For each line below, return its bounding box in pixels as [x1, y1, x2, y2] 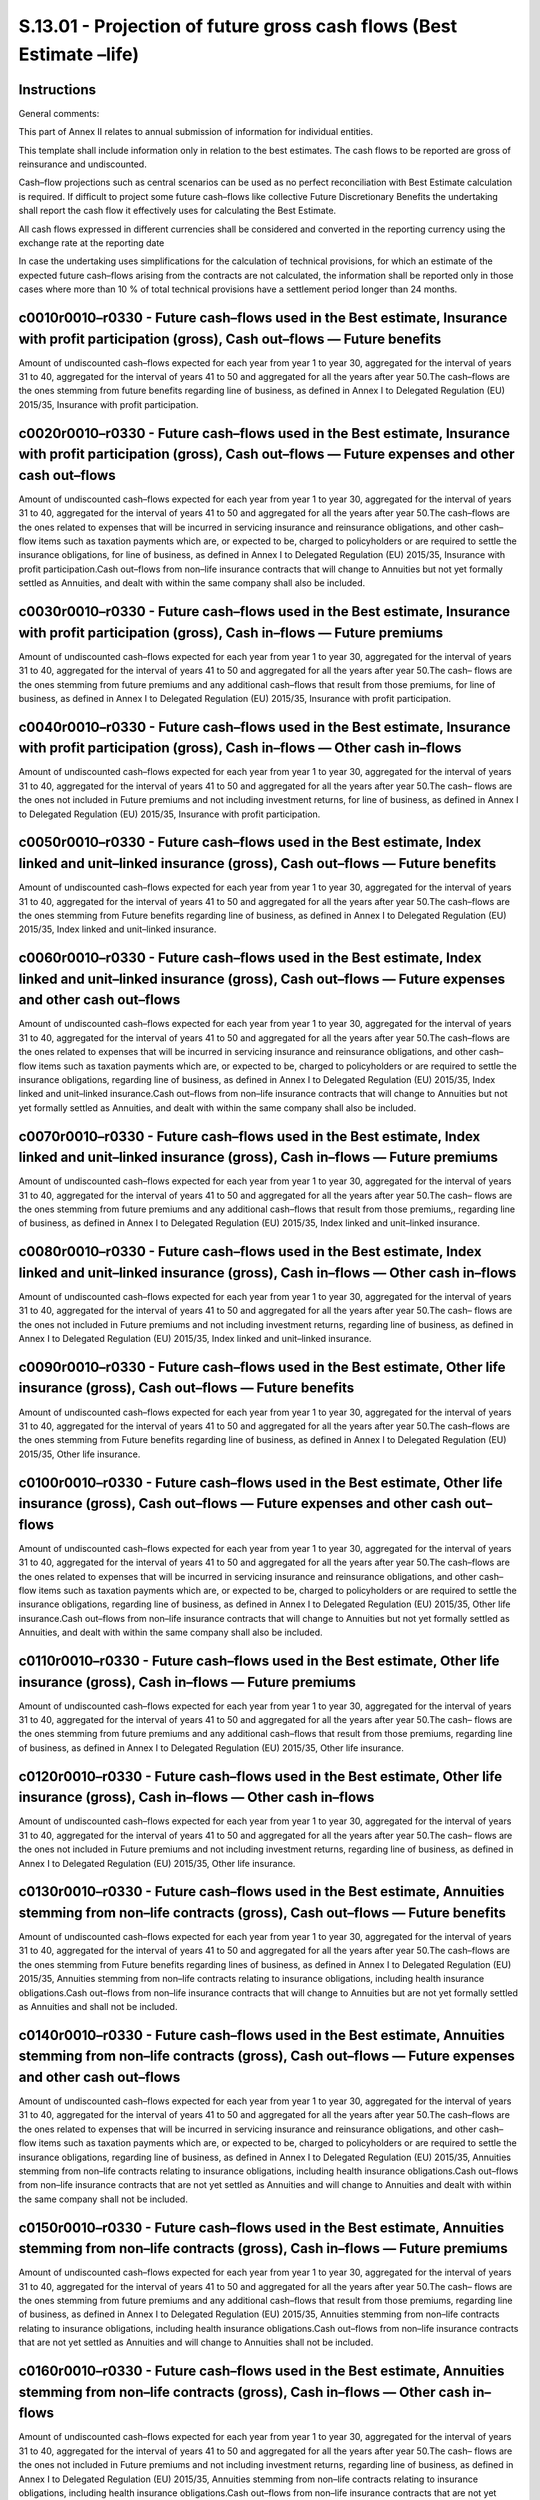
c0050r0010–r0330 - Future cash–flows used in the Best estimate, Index [18, 834, 482, 851]
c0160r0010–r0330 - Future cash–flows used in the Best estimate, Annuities [18, 2363, 505, 2380]
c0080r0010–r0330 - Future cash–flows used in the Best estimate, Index [18, 1243, 482, 1260]
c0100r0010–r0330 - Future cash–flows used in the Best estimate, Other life [18, 1474, 504, 1491]
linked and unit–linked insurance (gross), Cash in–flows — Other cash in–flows [18, 1264, 517, 1281]
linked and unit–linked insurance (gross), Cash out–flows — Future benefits [18, 855, 497, 872]
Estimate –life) [18, 43, 140, 65]
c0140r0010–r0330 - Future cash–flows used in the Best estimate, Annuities [18, 2026, 505, 2044]
